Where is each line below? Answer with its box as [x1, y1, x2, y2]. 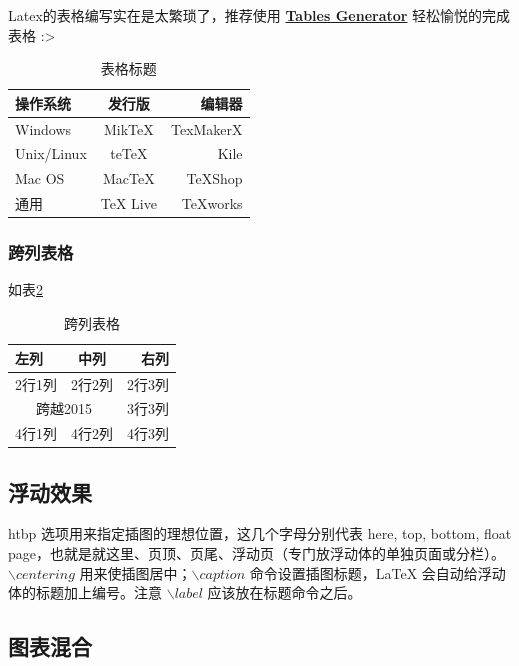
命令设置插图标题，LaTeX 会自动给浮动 [249, 562, 506, 583]
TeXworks [181, 193, 243, 214]
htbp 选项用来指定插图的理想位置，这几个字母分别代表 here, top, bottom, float [8, 523, 512, 544]
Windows [15, 118, 72, 139]
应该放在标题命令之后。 [207, 582, 362, 603]
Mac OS [15, 168, 65, 189]
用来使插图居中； [79, 562, 192, 583]
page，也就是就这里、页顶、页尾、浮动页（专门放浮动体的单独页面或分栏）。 [8, 543, 505, 564]
